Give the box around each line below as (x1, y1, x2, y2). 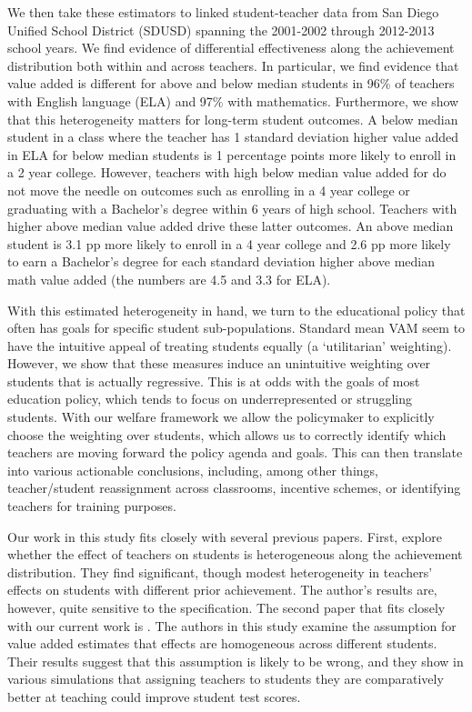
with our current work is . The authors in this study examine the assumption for (7, 616, 457, 635)
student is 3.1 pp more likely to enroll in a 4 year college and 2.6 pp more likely (7, 234, 451, 253)
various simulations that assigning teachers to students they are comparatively (7, 669, 444, 688)
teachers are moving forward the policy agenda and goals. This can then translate (7, 443, 463, 462)
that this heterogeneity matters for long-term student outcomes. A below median (7, 109, 458, 128)
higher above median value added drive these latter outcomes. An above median (7, 216, 454, 236)
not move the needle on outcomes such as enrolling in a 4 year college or (7, 180, 410, 199)
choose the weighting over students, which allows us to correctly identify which (7, 425, 447, 444)
